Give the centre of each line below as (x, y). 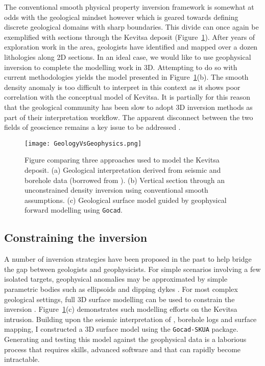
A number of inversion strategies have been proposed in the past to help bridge (128, 259)
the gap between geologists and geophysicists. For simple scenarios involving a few (132, 269)
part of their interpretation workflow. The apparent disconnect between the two (129, 117)
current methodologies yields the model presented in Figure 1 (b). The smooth (126, 77)
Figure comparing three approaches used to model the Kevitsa (122, 160)
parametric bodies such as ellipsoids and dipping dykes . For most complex (121, 289)
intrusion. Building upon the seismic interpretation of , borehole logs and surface (130, 319)
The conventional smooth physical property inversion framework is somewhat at (129, 7)
